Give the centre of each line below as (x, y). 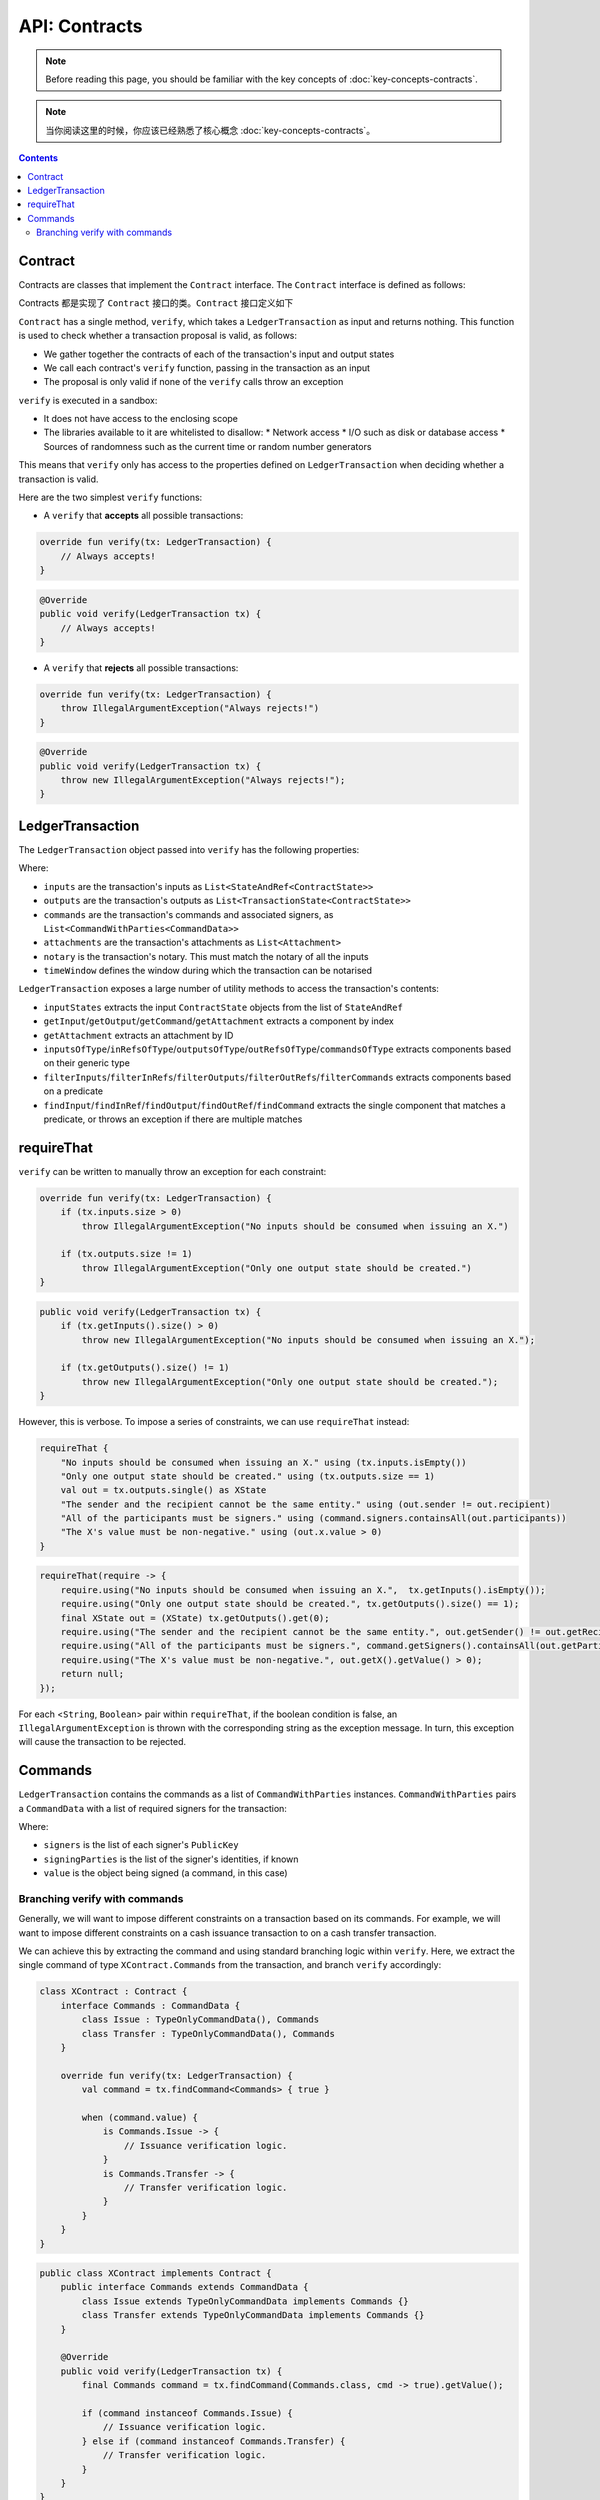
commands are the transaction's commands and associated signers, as (188, 914)
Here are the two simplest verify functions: (110, 497)
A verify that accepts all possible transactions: (143, 516)
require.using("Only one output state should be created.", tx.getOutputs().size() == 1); (290, 1604)
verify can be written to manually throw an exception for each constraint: (172, 1171)
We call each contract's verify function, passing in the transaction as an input (206, 367)
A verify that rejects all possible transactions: (141, 667)
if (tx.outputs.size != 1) (127, 1254)
